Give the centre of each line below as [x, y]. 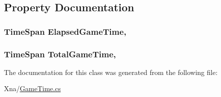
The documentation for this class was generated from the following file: [111, 72]
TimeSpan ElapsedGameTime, [65, 31]
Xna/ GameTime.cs [32, 88]
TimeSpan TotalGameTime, [60, 54]
